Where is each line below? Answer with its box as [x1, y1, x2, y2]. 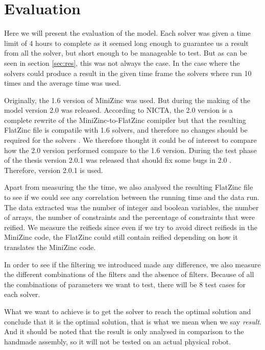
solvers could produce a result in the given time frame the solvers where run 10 [4, 67, 252, 78]
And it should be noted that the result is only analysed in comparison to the [4, 326, 244, 337]
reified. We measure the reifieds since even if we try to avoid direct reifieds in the [4, 221, 257, 232]
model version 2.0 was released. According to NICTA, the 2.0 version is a [4, 105, 233, 115]
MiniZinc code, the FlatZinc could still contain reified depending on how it [4, 232, 238, 242]
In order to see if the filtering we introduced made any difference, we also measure [4, 259, 261, 269]
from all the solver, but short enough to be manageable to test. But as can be [4, 47, 247, 58]
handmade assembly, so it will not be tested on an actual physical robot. [4, 336, 231, 346]
